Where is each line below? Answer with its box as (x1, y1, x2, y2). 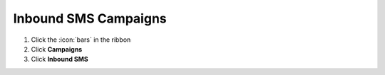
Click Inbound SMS (31, 55, 88, 64)
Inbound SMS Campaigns (13, 11, 167, 26)
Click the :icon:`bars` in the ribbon (31, 35, 131, 44)
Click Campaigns (31, 45, 83, 53)
